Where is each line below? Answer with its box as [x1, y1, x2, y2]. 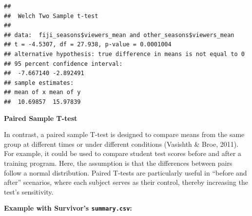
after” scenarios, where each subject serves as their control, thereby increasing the [4, 177, 248, 187]
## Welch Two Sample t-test [4, 12, 98, 20]
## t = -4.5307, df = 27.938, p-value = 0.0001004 [4, 41, 172, 48]
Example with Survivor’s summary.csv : [4, 203, 132, 213]
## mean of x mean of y [4, 89, 81, 96]
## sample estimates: [4, 79, 74, 86]
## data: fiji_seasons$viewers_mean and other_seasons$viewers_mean [4, 31, 234, 39]
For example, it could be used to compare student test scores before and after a [4, 148, 241, 158]
